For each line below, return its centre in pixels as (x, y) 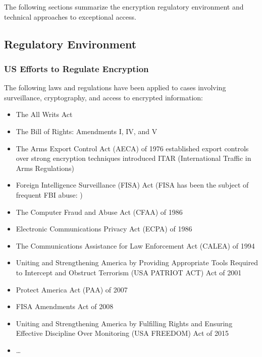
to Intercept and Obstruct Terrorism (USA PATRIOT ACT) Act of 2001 (129, 272)
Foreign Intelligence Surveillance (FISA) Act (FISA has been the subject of (132, 185)
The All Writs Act (44, 114)
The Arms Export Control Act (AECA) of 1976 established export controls (132, 148)
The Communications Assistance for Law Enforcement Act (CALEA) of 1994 (135, 245)
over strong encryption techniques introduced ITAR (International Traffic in (134, 158)
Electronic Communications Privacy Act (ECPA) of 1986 (104, 229)
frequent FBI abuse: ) (49, 194)
